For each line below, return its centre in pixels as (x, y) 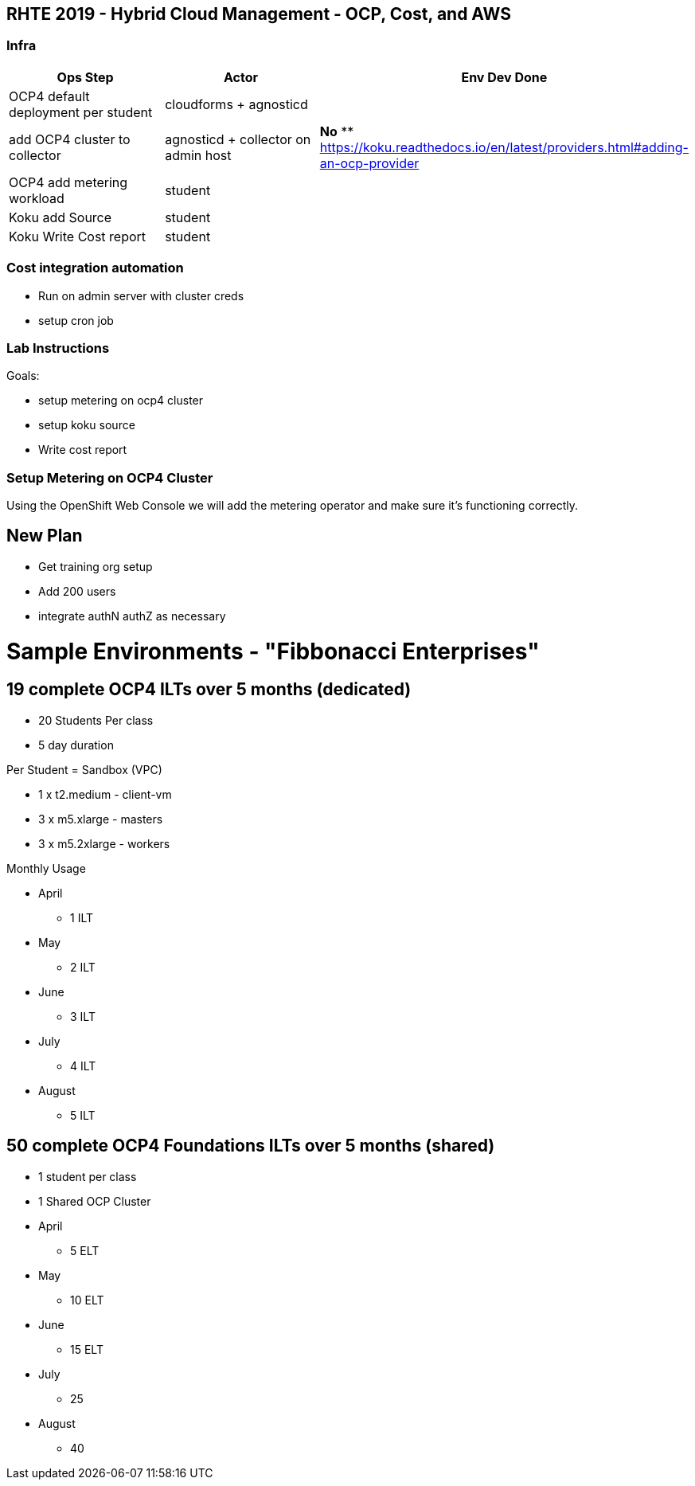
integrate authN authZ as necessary (132, 616)
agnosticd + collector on (238, 139)
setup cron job (76, 320)
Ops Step (85, 77)
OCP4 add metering (68, 182)
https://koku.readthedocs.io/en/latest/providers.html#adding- (504, 147)
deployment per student (81, 112)
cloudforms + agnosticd (236, 104)
